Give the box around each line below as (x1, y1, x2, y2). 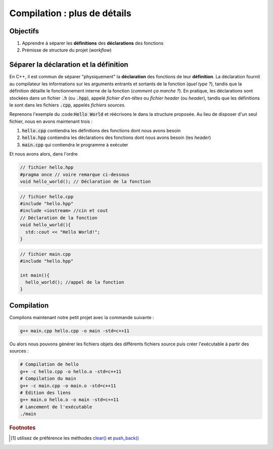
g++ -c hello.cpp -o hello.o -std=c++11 (20, 369, 121, 374)
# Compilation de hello (20, 362, 79, 367)
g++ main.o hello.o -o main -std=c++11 (20, 397, 119, 403)
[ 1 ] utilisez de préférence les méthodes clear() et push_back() (11, 435, 139, 441)
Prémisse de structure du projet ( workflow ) (22, 47, 112, 53)
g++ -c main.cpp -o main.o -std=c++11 (20, 383, 116, 388)
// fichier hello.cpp (20, 193, 74, 199)
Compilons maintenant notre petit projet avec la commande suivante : (9, 314, 154, 320)
